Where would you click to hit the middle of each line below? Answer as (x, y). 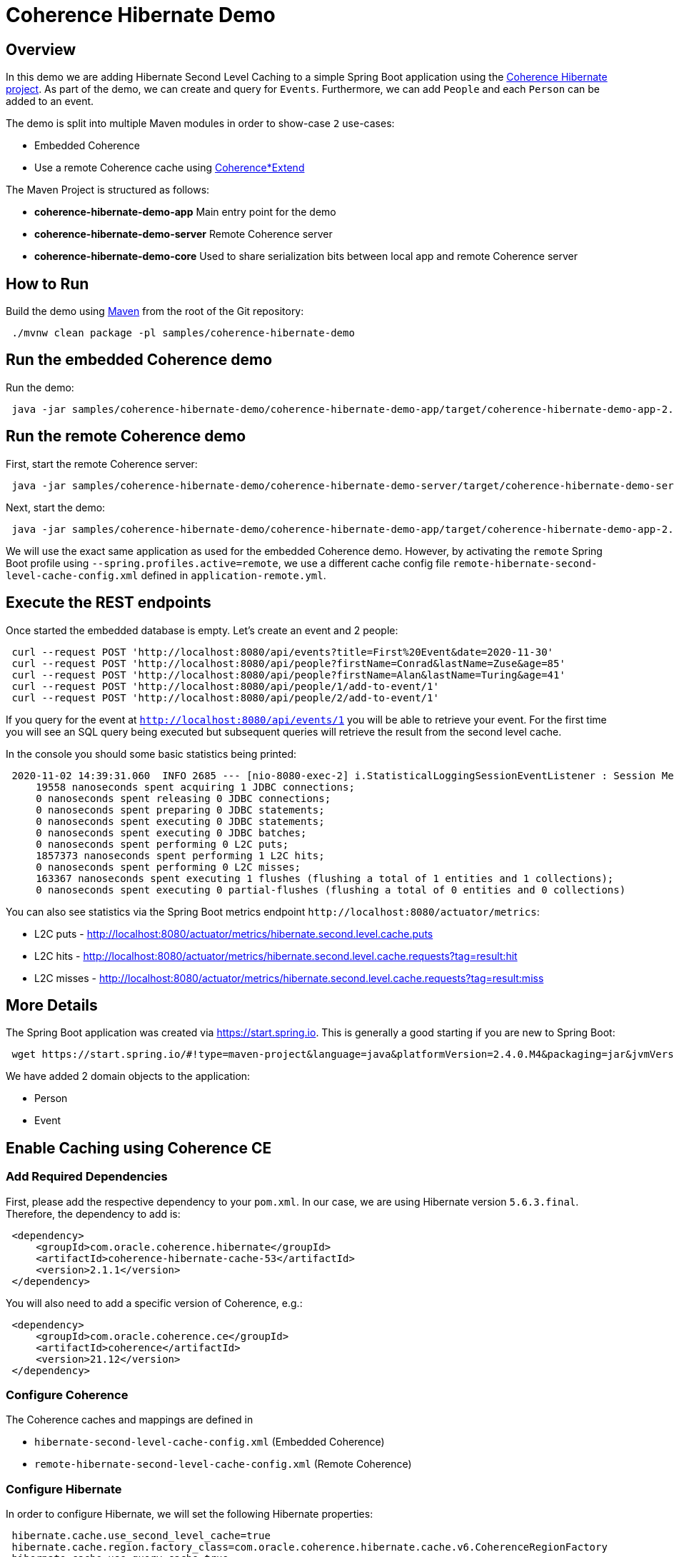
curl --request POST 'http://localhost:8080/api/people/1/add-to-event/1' (225, 686)
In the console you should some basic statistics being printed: (151, 754)
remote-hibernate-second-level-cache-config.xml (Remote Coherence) (223, 1464)
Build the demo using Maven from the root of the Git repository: (155, 311)
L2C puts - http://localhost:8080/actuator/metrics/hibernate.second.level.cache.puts (234, 933)
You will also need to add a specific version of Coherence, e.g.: (154, 1303)
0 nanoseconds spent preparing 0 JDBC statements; (180, 810)
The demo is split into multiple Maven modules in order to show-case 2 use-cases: (200, 124)
